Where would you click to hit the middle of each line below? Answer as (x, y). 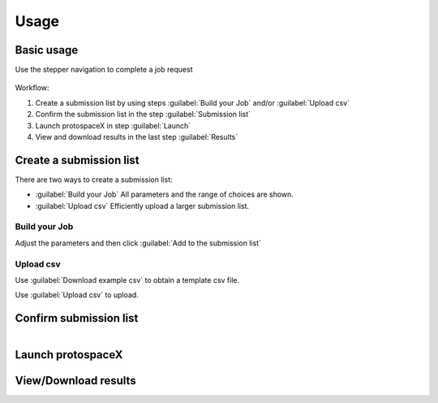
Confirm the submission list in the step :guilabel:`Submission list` (143, 115)
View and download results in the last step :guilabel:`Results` (137, 137)
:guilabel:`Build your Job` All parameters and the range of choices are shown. (164, 194)
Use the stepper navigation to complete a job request (104, 70)
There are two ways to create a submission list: (94, 180)
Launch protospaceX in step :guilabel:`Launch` (113, 125)
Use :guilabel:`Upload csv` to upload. (77, 295)
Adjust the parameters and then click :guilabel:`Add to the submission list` (138, 243)
